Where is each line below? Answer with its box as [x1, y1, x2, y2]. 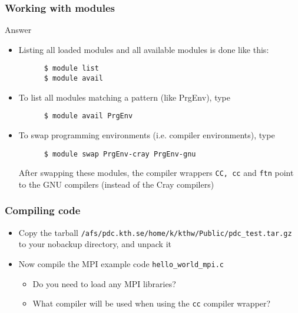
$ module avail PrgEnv [44, 112, 133, 121]
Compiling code [5, 203, 81, 218]
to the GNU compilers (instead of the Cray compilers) [18, 178, 214, 190]
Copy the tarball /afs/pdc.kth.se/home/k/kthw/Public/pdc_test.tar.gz [18, 226, 292, 238]
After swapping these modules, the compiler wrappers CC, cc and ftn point [18, 167, 294, 179]
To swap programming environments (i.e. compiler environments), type [18, 128, 275, 141]
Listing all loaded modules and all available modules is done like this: [18, 43, 269, 55]
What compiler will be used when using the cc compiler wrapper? [32, 297, 271, 309]
